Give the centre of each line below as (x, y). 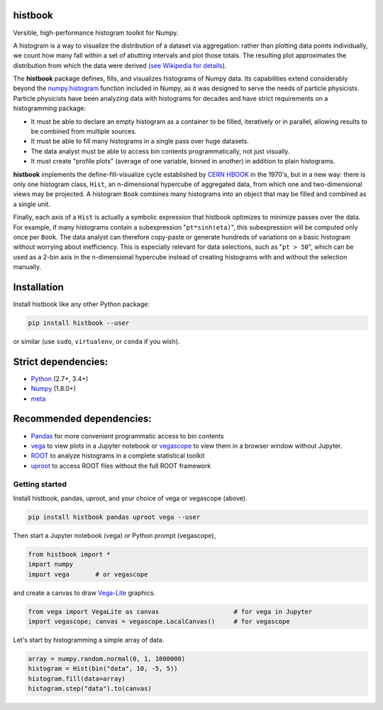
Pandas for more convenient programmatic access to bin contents (127, 436)
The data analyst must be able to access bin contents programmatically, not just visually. (160, 151)
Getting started (40, 484)
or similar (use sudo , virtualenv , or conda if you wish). (96, 341)
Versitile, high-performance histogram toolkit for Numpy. (96, 33)
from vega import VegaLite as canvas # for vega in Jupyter (170, 612)
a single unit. (32, 204)
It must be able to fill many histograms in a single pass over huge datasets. (140, 141)
